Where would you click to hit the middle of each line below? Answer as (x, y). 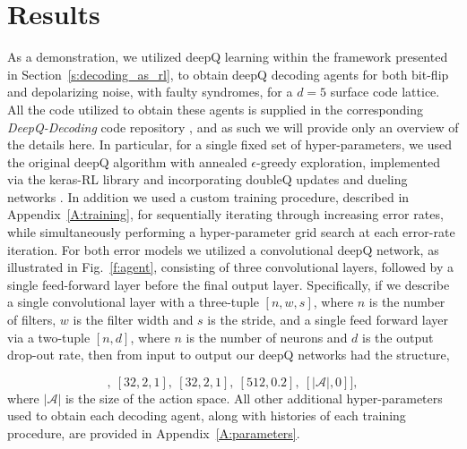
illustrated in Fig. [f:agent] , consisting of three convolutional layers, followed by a (231, 267)
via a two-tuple (49, 337)
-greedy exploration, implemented (349, 161)
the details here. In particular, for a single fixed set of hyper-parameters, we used (230, 144)
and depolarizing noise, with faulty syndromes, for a (150, 92)
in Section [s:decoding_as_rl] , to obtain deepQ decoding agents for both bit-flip (228, 74)
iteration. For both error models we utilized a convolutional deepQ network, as (223, 249)
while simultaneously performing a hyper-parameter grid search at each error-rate (231, 232)
